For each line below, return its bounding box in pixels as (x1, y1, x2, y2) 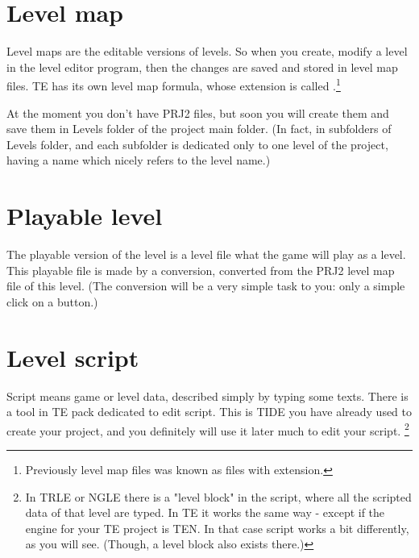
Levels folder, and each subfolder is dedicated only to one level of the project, (6, 135, 388, 152)
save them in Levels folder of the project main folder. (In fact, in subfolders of (6, 120, 392, 137)
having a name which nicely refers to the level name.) (6, 152, 271, 169)
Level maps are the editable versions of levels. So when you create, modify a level (6, 43, 408, 60)
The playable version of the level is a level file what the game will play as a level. (6, 246, 406, 263)
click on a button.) (6, 293, 98, 310)
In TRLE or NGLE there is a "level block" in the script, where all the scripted (25, 488, 412, 505)
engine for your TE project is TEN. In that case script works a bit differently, (25, 519, 409, 536)
